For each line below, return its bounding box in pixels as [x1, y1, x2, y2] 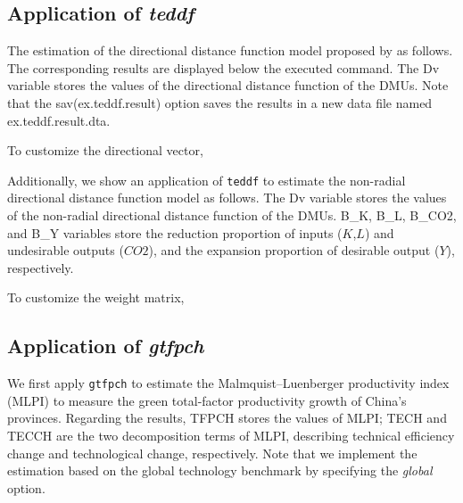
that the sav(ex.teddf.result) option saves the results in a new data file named [7, 93, 433, 111]
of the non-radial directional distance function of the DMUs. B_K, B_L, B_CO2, [7, 206, 457, 225]
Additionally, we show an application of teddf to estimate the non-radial [7, 170, 406, 189]
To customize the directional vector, [7, 141, 203, 160]
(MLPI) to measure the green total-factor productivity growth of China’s [7, 391, 407, 409]
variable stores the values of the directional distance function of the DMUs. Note [7, 76, 449, 95]
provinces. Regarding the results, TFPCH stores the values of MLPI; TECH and [7, 408, 447, 427]
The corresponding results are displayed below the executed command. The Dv [7, 58, 440, 77]
